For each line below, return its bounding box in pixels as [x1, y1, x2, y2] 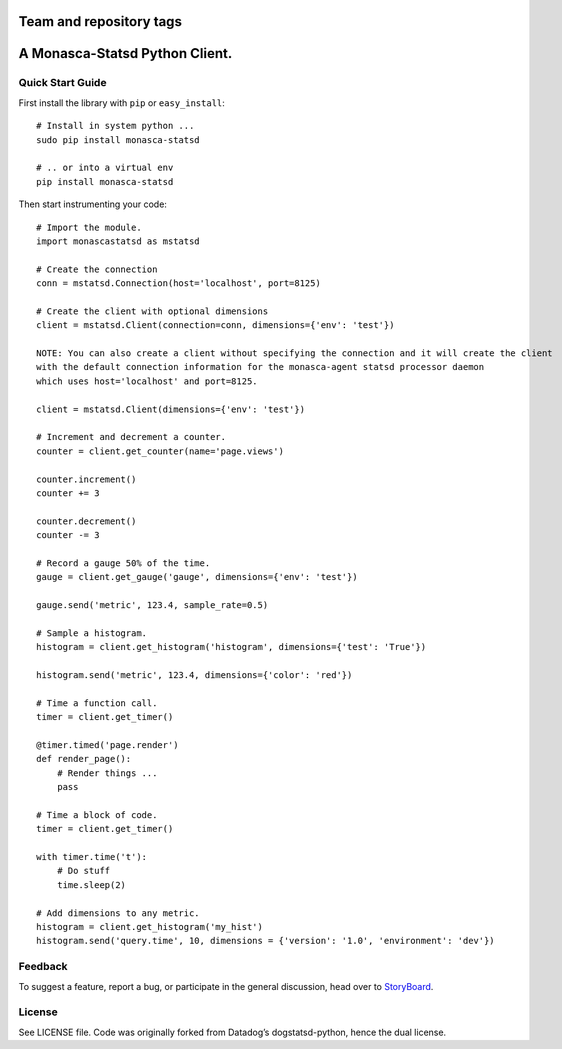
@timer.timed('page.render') [36, 739, 179, 750]
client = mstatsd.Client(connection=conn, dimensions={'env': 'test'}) [36, 320, 395, 331]
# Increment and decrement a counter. [36, 431, 227, 443]
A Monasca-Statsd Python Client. [18, 45, 233, 62]
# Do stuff [56, 865, 111, 877]
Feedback [18, 960, 69, 974]
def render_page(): [36, 753, 132, 765]
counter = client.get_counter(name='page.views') [36, 445, 285, 457]
